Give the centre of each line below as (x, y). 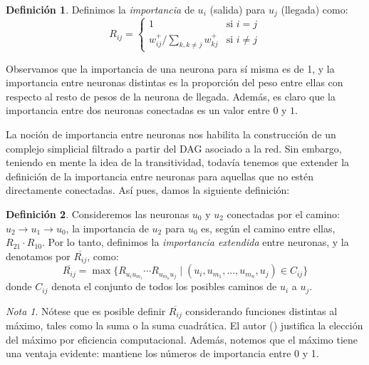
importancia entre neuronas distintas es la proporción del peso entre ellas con (175, 82)
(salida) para (238, 9)
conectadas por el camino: (283, 214)
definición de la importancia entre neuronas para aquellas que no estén (160, 176)
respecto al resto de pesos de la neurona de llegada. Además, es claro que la (171, 96)
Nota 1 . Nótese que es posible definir (86, 310)
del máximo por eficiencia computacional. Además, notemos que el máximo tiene (182, 339)
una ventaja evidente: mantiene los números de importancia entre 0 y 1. (162, 353)
